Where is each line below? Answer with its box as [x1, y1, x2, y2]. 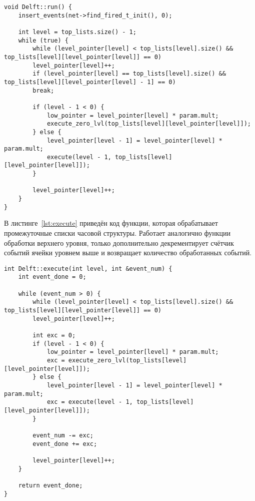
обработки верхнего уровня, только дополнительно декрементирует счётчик [4, 237, 234, 248]
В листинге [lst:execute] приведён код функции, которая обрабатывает [4, 218, 218, 228]
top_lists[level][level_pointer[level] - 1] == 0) [4, 78, 176, 86]
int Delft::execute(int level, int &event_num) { [4, 265, 172, 272]
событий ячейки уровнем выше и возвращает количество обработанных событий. [4, 247, 252, 258]
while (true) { [18, 37, 68, 44]
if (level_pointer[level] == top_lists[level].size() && [32, 70, 226, 78]
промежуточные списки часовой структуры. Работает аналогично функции [4, 228, 231, 238]
